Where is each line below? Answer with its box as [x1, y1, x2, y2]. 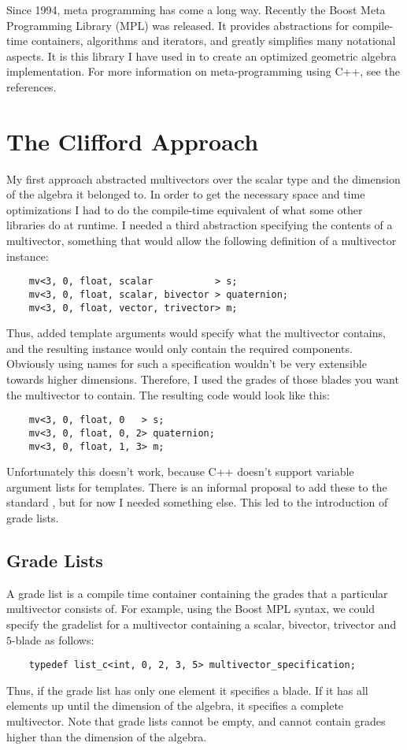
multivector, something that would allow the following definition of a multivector [6, 232, 397, 249]
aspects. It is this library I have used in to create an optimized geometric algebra [6, 47, 397, 64]
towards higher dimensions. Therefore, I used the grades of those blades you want [6, 371, 399, 387]
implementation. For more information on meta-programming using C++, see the [6, 63, 400, 80]
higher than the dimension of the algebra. [6, 728, 207, 744]
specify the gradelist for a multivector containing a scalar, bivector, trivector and [6, 615, 397, 632]
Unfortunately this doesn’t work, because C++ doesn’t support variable [6, 463, 354, 480]
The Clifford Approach [6, 124, 259, 157]
